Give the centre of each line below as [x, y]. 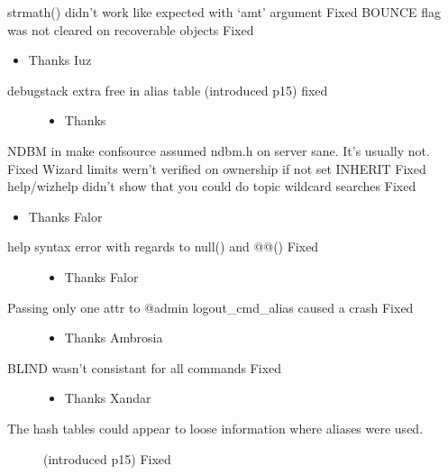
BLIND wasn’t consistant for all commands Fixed [145, 367]
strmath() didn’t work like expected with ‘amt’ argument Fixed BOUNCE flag [224, 12]
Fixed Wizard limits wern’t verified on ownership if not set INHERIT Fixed [217, 168]
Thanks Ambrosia [114, 338]
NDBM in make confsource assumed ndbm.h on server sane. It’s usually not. [219, 150]
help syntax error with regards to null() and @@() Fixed [163, 247]
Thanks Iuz [60, 60]
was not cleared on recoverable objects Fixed [131, 29]
